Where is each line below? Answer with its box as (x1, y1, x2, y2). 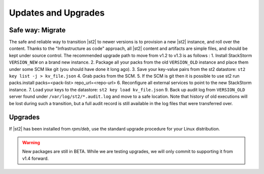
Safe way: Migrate (9, 26, 66, 34)
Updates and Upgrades (9, 7, 105, 18)
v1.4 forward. (22, 155, 49, 161)
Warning (22, 139, 40, 145)
